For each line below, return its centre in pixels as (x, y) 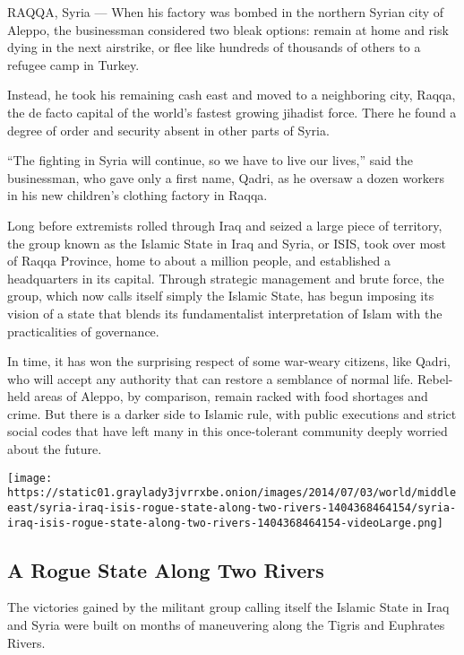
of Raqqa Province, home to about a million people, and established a (199, 261)
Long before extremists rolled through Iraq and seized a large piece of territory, (225, 225)
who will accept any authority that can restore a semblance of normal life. (211, 378)
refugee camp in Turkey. (73, 64)
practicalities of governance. (83, 331)
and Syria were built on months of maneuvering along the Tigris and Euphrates (226, 625)
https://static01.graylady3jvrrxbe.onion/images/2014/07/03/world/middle (232, 493)
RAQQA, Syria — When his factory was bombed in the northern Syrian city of (226, 12)
